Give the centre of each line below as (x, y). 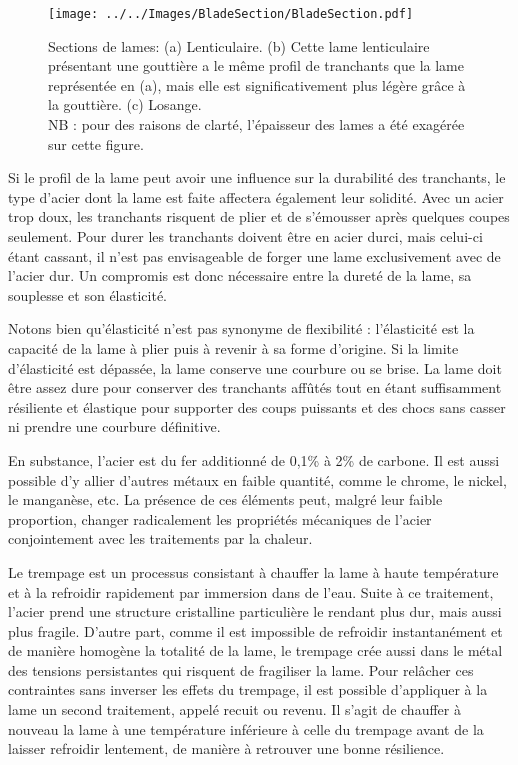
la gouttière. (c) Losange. (125, 104)
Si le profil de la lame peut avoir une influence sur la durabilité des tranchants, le (257, 177)
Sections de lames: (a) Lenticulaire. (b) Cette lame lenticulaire (239, 45)
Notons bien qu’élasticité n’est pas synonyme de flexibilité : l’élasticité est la (241, 328)
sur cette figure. (96, 143)
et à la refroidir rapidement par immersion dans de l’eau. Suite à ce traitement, (251, 591)
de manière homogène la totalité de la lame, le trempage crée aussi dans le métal (255, 650)
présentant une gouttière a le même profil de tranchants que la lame (256, 65)
